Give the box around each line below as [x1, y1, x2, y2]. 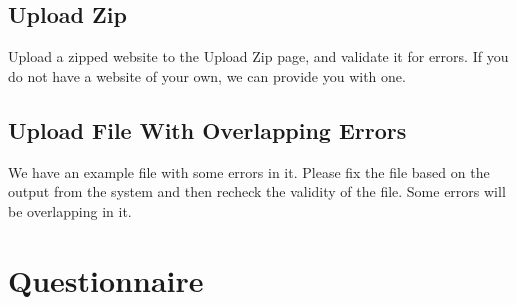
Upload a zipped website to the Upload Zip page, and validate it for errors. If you [8, 46, 509, 67]
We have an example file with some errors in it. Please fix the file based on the [8, 161, 490, 182]
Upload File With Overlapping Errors [8, 114, 407, 145]
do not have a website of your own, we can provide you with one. [8, 65, 406, 86]
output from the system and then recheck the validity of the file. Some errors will [8, 181, 506, 202]
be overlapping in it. [8, 200, 132, 221]
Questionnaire [8, 259, 204, 300]
